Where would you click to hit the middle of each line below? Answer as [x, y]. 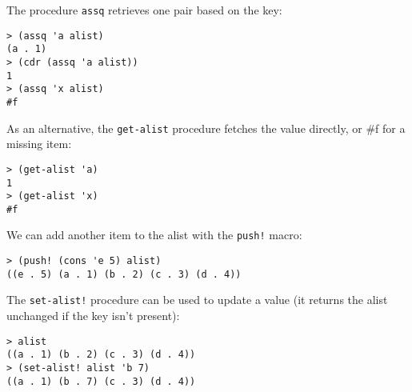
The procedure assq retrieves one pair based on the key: [144, 10]
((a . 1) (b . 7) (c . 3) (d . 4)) [101, 381]
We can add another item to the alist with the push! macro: [154, 235]
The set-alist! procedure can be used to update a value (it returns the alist [197, 300]
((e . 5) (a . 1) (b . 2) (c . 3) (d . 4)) [124, 274]
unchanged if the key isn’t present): [93, 316]
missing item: [39, 144]
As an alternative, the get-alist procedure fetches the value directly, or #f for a [206, 128]
